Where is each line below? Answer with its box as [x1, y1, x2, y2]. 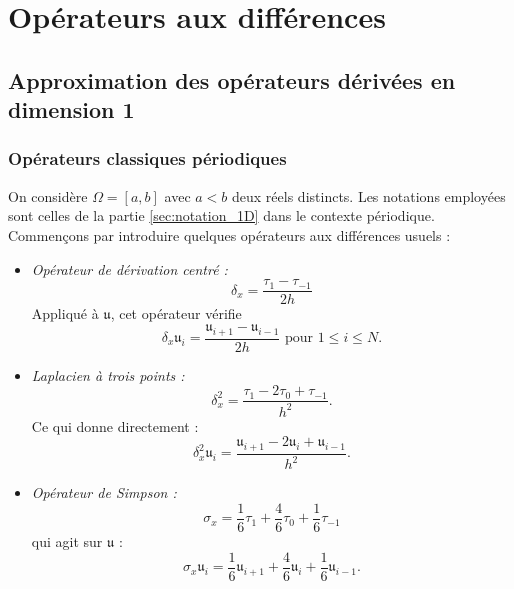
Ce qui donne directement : [31, 415, 199, 436]
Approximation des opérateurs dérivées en [8, 64, 456, 95]
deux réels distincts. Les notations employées [232, 185, 506, 206]
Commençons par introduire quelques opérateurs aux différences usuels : [8, 224, 451, 245]
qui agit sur [31, 531, 103, 552]
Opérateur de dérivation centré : [31, 258, 228, 279]
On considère [8, 185, 88, 206]
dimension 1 [8, 94, 135, 125]
